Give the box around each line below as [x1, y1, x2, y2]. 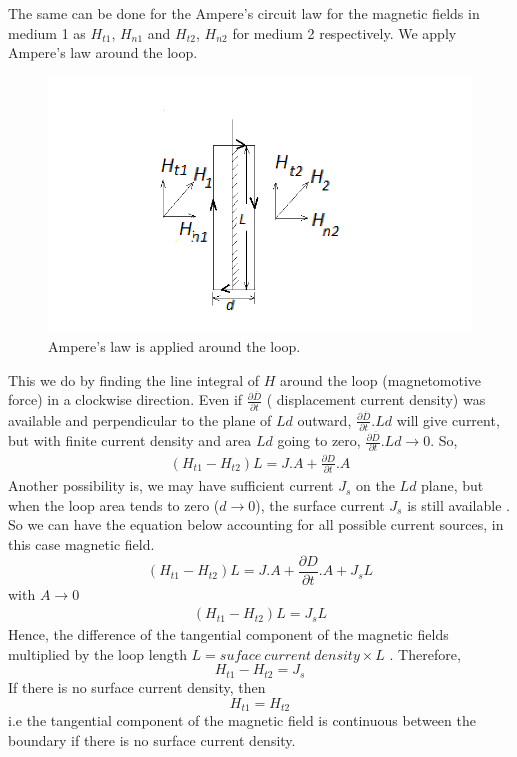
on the [356, 475, 395, 496]
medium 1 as [8, 22, 86, 43]
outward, [297, 409, 352, 430]
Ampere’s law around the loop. [8, 42, 198, 63]
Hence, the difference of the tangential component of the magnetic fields [8, 624, 449, 645]
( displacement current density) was [266, 389, 486, 410]
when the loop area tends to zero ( [8, 494, 220, 515]
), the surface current [255, 494, 385, 515]
